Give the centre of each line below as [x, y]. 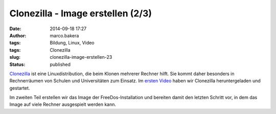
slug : [15, 57]
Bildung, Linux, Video [72, 43]
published [60, 64]
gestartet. [20, 88]
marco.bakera [64, 35]
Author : [18, 35]
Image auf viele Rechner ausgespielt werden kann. [63, 104]
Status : [17, 64]
